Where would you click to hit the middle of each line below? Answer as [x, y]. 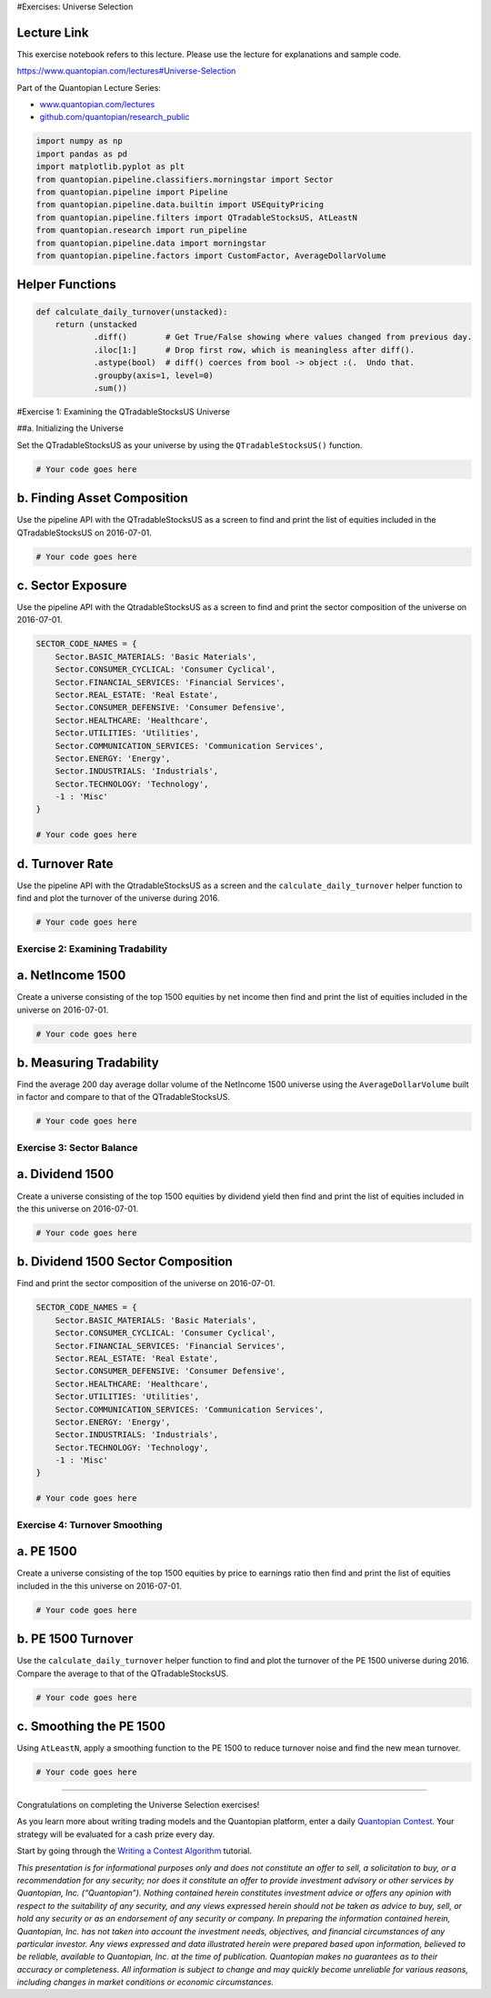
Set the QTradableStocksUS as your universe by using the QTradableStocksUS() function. [190, 445]
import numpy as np [79, 141]
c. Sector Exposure [72, 585]
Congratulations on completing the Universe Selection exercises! [138, 1805]
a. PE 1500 [47, 1551]
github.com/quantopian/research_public [115, 117]
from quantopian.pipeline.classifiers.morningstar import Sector [185, 179]
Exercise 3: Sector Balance [77, 1147]
